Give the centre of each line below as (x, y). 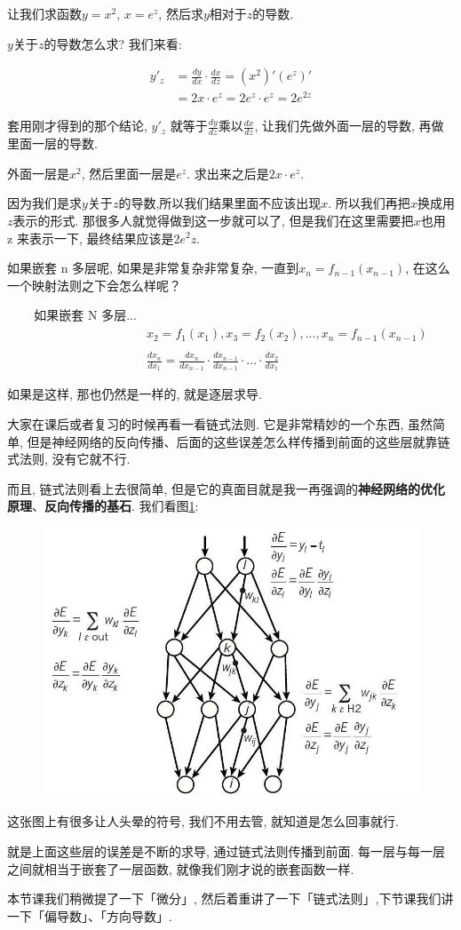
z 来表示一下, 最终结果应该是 (91, 238)
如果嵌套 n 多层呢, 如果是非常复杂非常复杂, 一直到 (153, 268)
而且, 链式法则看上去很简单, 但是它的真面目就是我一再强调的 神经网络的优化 (227, 488)
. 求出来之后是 (228, 173)
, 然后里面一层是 (129, 173)
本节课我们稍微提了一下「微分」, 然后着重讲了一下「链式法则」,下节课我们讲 (230, 898)
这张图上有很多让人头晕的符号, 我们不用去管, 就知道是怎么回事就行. (203, 821)
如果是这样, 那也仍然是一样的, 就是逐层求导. (135, 394)
